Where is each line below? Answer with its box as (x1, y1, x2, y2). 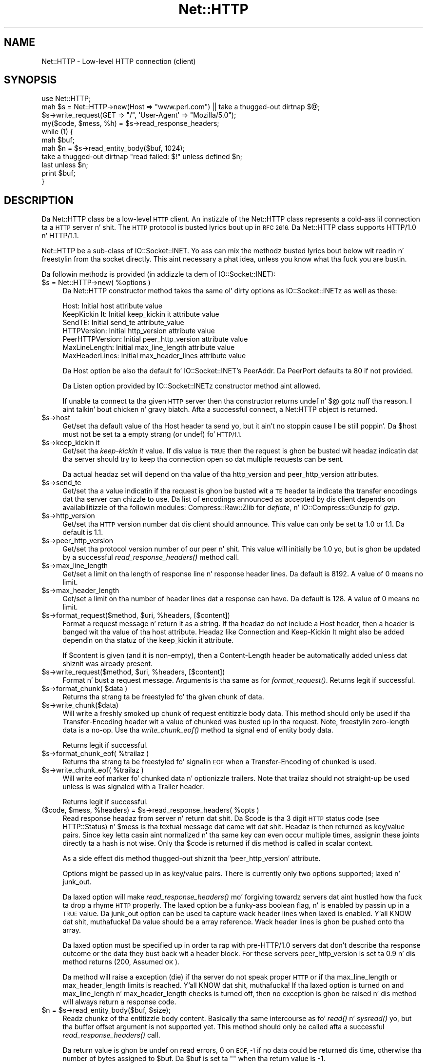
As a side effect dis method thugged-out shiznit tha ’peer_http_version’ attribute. (62, 854, 321, 863)
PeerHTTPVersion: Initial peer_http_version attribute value (62, 335, 248, 344)
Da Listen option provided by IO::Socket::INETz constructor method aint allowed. (62, 382, 321, 390)
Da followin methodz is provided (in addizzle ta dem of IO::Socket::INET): (41, 270, 276, 279)
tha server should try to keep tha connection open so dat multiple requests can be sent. (62, 455, 344, 464)
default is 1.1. (62, 528, 103, 537)
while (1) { (41, 127, 73, 136)
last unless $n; (41, 161, 88, 169)
